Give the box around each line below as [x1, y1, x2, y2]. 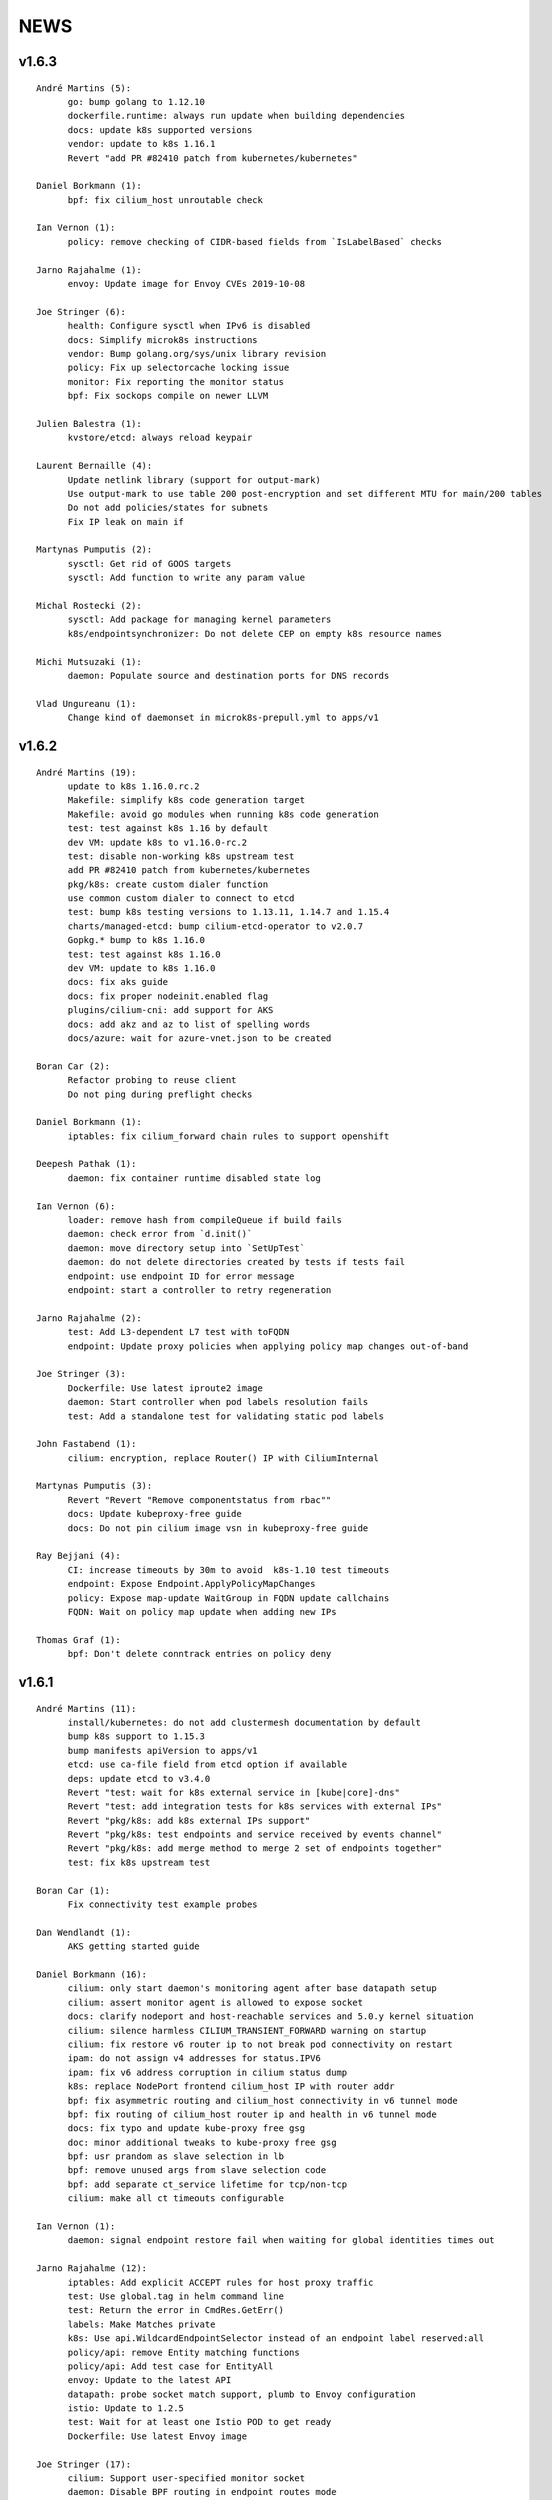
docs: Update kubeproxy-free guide [67, 1508, 242, 1520]
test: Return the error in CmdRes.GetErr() [67, 2305, 285, 2316]
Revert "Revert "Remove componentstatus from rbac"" [67, 1494, 332, 1505]
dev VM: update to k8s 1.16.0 [67, 963, 216, 974]
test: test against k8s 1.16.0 [67, 948, 222, 960]
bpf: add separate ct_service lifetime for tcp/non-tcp [67, 2178, 348, 2190]
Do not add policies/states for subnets [67, 502, 269, 514]
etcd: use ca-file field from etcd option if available [67, 1759, 348, 1770]
